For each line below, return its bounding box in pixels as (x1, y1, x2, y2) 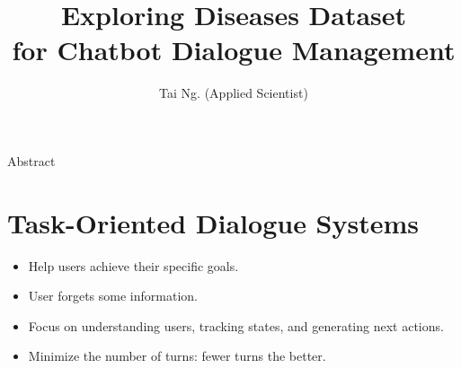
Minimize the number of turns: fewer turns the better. (28, 346, 326, 365)
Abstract (7, 151, 56, 170)
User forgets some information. (28, 286, 198, 305)
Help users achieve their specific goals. (28, 256, 239, 275)
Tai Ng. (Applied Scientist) (159, 83, 308, 102)
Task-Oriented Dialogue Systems (7, 204, 420, 241)
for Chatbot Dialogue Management (12, 31, 456, 68)
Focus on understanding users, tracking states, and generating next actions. (28, 316, 444, 335)
